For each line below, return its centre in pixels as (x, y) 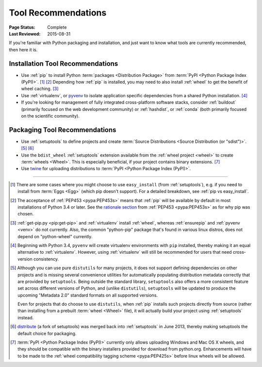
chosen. (26, 214)
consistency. (46, 259)
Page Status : (22, 27)
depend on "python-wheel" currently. (55, 236)
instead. (26, 317)
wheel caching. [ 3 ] (40, 89)
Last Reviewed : (25, 34)
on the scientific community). (50, 116)
